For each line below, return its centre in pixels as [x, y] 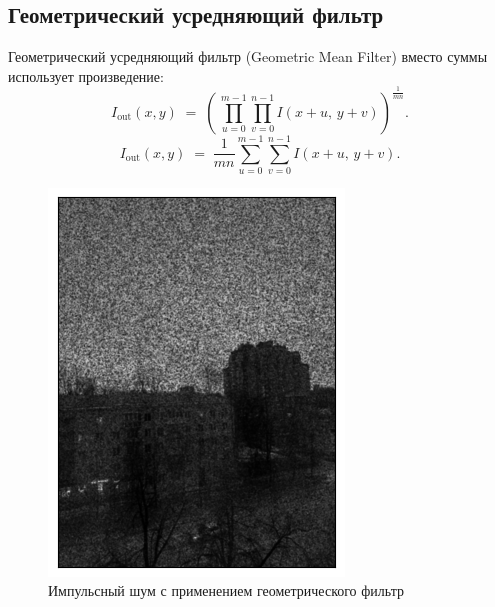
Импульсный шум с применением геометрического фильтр [226, 590]
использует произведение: [86, 75]
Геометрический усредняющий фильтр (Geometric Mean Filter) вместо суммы [248, 56]
